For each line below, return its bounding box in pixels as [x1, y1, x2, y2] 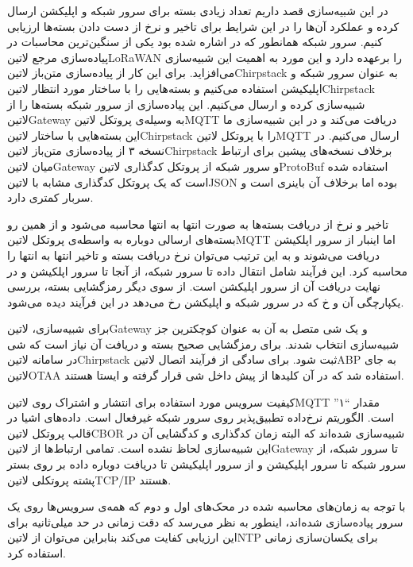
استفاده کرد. [7, 545, 66, 561]
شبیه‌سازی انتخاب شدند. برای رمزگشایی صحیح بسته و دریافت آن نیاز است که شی [7, 335, 399, 352]
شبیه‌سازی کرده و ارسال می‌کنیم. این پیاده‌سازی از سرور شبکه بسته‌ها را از [7, 95, 365, 112]
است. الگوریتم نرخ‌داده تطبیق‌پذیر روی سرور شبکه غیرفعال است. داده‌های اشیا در [7, 409, 395, 426]
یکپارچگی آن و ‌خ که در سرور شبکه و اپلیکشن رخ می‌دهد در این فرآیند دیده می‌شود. [7, 293, 404, 310]
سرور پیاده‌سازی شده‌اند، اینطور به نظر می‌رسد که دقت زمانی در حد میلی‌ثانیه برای [7, 513, 403, 530]
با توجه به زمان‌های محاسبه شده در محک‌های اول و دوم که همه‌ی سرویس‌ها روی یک [7, 498, 406, 515]
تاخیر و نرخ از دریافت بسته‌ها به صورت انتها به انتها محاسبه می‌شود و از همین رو [7, 215, 389, 232]
